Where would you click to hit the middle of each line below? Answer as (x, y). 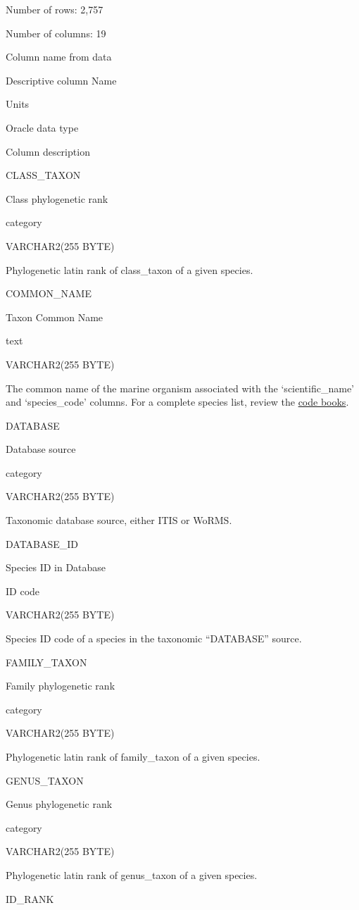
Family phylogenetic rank (61, 686)
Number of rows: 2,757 (55, 9)
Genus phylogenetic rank (59, 804)
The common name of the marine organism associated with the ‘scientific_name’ (180, 388)
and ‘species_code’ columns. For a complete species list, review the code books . (177, 402)
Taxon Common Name (55, 317)
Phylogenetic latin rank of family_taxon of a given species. (133, 756)
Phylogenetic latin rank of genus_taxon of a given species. (132, 874)
